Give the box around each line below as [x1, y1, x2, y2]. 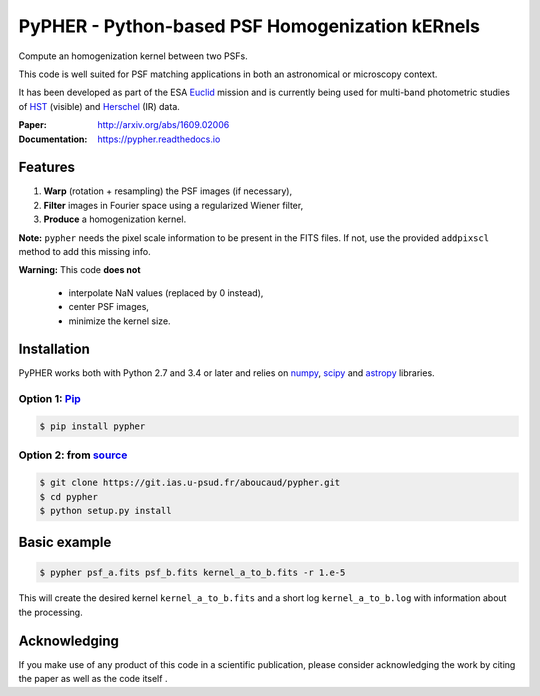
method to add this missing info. [18, 245, 151, 257]
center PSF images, [68, 301, 150, 313]
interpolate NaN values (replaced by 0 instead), [68, 286, 264, 299]
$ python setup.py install [39, 505, 172, 516]
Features [18, 159, 75, 176]
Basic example [18, 534, 112, 551]
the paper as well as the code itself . [18, 673, 168, 685]
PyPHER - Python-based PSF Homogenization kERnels [18, 15, 480, 37]
